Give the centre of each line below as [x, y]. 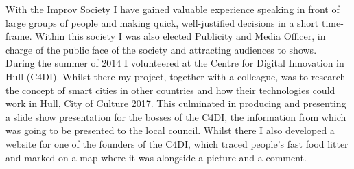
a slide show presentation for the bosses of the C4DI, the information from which [176, 116]
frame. [19, 36]
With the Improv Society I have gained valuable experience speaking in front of [173, 9]
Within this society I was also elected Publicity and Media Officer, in [180, 36]
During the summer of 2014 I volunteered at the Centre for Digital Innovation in [175, 63]
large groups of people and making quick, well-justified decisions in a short [162, 22]
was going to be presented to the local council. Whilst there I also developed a [170, 130]
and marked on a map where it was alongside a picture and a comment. [156, 157]
